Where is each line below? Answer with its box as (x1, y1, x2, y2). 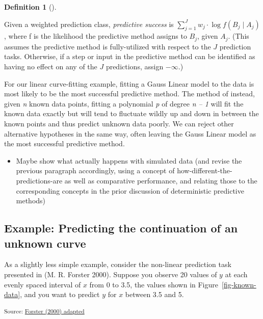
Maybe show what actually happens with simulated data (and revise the (16, 155, 242, 166)
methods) (16, 195, 46, 206)
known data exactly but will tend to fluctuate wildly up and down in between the (4, 108, 259, 119)
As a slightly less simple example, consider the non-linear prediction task (4, 259, 231, 270)
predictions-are (16, 175, 63, 185)
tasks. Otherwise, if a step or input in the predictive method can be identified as (4, 51, 255, 62)
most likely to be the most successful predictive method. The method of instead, (4, 88, 255, 99)
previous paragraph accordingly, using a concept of (16, 165, 175, 176)
